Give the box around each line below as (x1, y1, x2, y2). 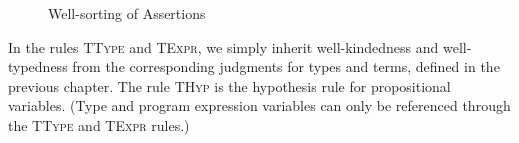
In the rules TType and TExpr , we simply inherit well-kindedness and (8, 36, 439, 57)
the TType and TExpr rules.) (8, 114, 190, 135)
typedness (8, 56, 68, 77)
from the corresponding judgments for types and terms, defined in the (72, 56, 500, 77)
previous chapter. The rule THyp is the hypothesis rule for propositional (8, 75, 451, 96)
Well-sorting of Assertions (48, 3, 206, 23)
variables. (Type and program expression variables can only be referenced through (8, 95, 511, 116)
